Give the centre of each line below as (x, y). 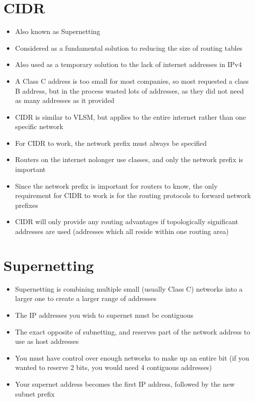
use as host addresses (47, 341)
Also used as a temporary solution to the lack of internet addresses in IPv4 (128, 64)
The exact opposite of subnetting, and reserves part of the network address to (133, 331)
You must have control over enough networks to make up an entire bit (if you (132, 357)
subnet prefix (35, 393)
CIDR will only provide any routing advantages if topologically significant (127, 221)
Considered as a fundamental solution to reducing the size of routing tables (129, 48)
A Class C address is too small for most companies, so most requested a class (132, 81)
